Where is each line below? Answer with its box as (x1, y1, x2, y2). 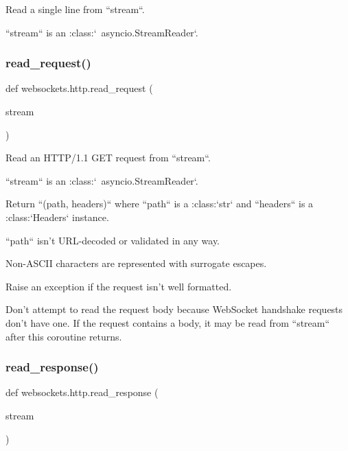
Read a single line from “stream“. (5, 2, 145, 16)
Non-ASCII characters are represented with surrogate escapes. (5, 256, 267, 270)
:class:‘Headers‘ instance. (5, 209, 109, 224)
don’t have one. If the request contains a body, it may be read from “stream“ (5, 315, 330, 329)
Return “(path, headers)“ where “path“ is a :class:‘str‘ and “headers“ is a (5, 196, 314, 211)
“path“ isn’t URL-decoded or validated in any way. (5, 233, 220, 247)
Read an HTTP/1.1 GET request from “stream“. (5, 150, 211, 165)
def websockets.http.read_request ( (5, 81, 153, 95)
